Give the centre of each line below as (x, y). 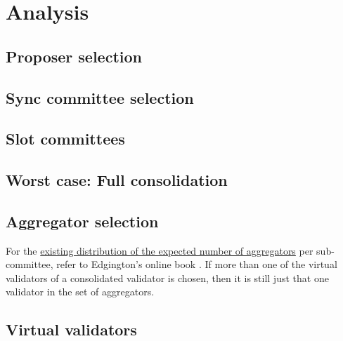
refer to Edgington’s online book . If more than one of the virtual (197, 264)
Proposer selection (74, 56)
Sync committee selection (100, 97)
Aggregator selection (82, 221)
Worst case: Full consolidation (117, 180)
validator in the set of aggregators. (80, 292)
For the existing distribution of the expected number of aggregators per (160, 250)
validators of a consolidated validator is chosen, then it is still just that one (167, 278)
